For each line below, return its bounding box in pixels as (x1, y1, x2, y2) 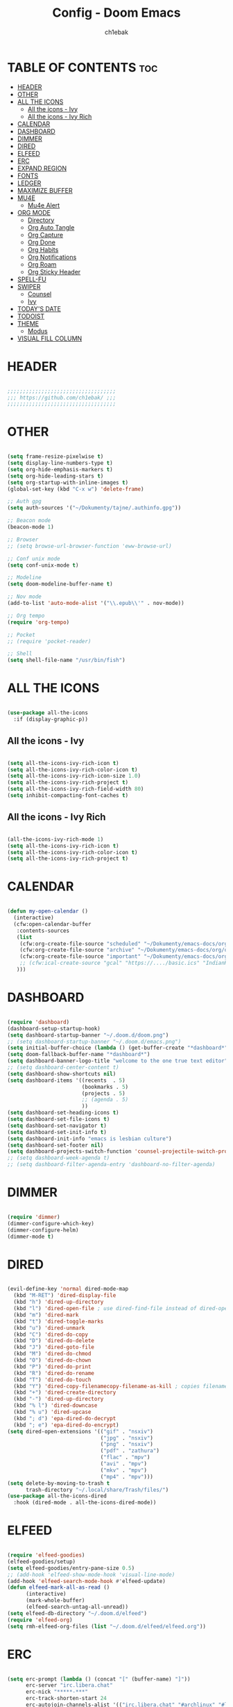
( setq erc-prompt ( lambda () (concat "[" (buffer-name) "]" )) (7, 1676, 191, 1683)
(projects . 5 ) (81, 1090, 126, 1097)
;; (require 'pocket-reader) (7, 638, 92, 645)
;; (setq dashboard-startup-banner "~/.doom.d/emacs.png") (7, 1038, 182, 1045)
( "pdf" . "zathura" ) (100, 1447, 159, 1454)
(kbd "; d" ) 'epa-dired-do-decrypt (13, 1415, 116, 1422)
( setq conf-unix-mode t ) (7, 562, 79, 569)
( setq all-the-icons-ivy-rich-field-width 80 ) (7, 785, 144, 793)
